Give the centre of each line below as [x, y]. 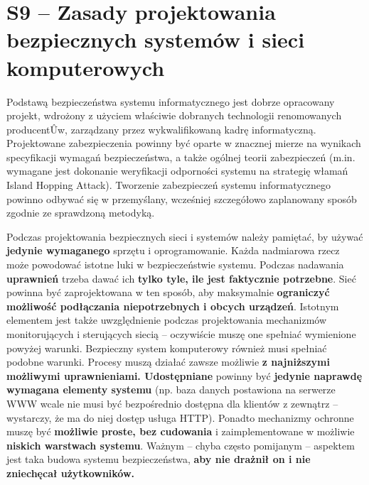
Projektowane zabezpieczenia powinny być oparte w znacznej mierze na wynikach [184, 143]
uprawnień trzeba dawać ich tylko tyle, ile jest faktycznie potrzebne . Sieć [181, 278]
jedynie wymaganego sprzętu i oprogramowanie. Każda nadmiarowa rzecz [173, 250]
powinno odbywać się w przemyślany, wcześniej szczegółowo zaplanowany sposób [182, 198]
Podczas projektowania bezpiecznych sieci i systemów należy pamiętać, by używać [185, 236]
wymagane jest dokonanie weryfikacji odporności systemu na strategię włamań [177, 171]
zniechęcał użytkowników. [71, 473]
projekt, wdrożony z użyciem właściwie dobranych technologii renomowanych [174, 115]
